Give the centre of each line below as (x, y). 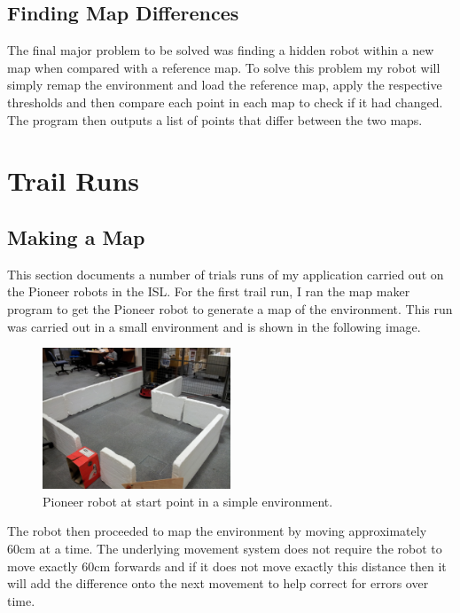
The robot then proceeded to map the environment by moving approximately (217, 531)
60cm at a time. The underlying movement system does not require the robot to (225, 548)
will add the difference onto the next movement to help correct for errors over (218, 583)
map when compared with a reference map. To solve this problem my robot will (224, 67)
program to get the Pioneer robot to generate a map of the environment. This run (230, 308)
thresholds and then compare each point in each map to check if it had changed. (225, 102)
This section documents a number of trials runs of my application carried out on (226, 274)
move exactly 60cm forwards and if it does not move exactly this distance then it (227, 566)
